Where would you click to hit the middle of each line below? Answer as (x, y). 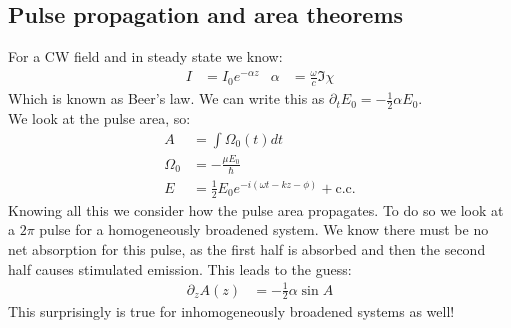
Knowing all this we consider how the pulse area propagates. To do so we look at (256, 209)
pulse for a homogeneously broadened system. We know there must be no (264, 229)
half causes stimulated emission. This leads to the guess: (180, 268)
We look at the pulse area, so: (99, 118)
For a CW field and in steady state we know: (145, 56)
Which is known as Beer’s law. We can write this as (166, 98)
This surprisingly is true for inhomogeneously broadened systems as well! (231, 311)
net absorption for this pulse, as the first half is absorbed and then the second (247, 248)
